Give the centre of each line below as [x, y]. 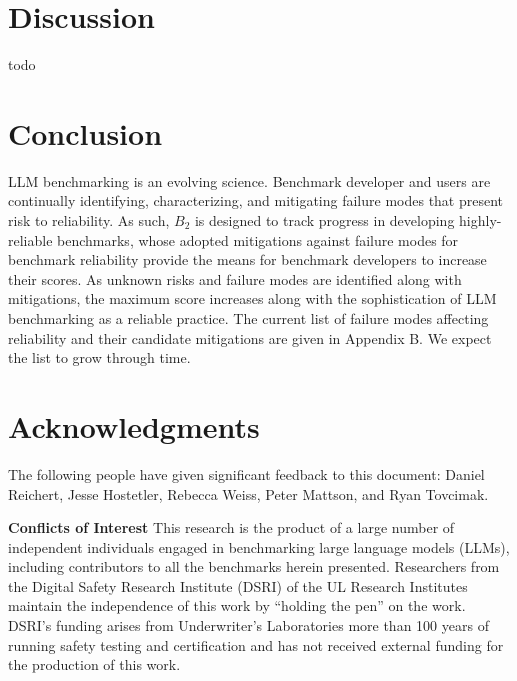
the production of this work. [94, 664]
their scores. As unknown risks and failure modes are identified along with [235, 278]
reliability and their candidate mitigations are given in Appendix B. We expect [250, 337]
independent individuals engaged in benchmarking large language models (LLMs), [259, 546]
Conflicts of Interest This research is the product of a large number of [231, 527]
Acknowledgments [134, 425]
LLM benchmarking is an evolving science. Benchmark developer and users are [249, 180]
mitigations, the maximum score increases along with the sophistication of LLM [252, 298]
